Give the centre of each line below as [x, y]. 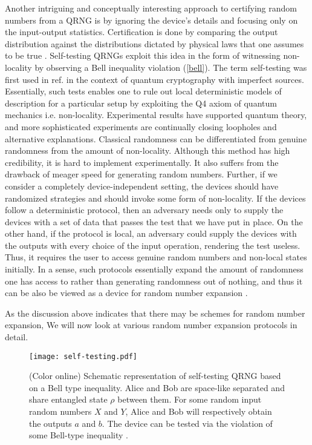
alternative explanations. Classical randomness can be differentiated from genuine [156, 138]
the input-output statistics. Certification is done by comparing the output [141, 32]
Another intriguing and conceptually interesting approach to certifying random [151, 8]
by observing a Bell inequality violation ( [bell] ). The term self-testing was [171, 67]
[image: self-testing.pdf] [83, 356]
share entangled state [68, 399]
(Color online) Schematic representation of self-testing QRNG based [155, 376]
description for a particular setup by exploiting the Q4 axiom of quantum [141, 103]
